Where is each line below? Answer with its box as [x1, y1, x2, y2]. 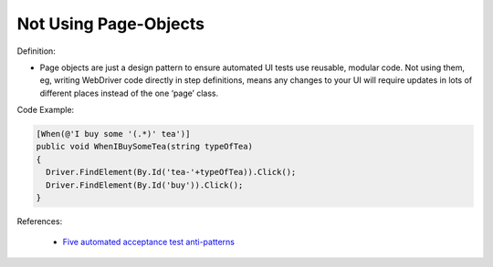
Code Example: [16, 105, 75, 116]
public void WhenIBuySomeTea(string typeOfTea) [36, 141, 253, 152]
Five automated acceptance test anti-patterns [62, 237, 235, 248]
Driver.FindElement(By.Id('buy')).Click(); [46, 180, 244, 190]
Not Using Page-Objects [16, 14, 205, 34]
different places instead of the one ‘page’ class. [39, 87, 219, 98]
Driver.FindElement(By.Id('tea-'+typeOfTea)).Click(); [46, 167, 297, 178]
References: [16, 216, 63, 227]
